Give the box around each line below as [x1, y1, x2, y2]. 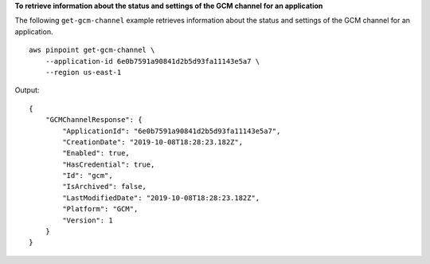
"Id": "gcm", [62, 171, 113, 180]
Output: [14, 85, 40, 95]
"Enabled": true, [62, 148, 131, 158]
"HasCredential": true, [62, 160, 155, 169]
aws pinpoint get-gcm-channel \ [29, 45, 155, 55]
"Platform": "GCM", [62, 204, 139, 214]
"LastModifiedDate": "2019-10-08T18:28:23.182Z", [62, 193, 260, 203]
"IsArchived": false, [62, 182, 147, 191]
